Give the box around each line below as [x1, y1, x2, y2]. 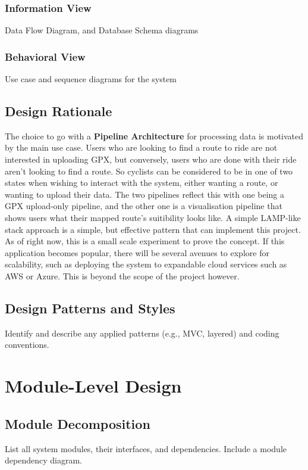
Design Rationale [5, 102, 112, 120]
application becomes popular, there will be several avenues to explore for [5, 246, 269, 259]
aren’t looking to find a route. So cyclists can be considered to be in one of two [5, 164, 293, 177]
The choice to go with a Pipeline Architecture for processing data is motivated [5, 129, 304, 142]
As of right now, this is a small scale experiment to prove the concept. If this [5, 235, 285, 247]
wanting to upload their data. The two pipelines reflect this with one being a [5, 188, 285, 200]
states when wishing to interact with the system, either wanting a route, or [5, 176, 278, 189]
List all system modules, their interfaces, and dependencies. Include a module [5, 442, 287, 455]
